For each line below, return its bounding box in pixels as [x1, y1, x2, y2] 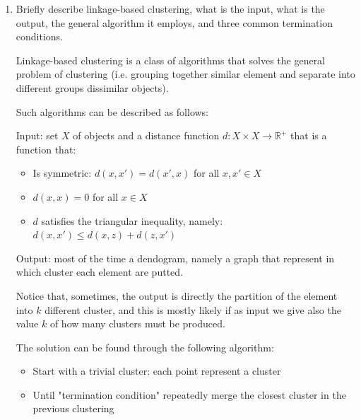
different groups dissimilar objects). [16, 80, 169, 95]
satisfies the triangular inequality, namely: [41, 213, 223, 228]
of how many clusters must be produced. [49, 316, 225, 331]
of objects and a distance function [73, 128, 220, 143]
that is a [290, 128, 327, 143]
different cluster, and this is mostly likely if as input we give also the [45, 302, 341, 317]
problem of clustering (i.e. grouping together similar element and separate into [16, 66, 355, 81]
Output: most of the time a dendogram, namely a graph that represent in [16, 250, 335, 265]
